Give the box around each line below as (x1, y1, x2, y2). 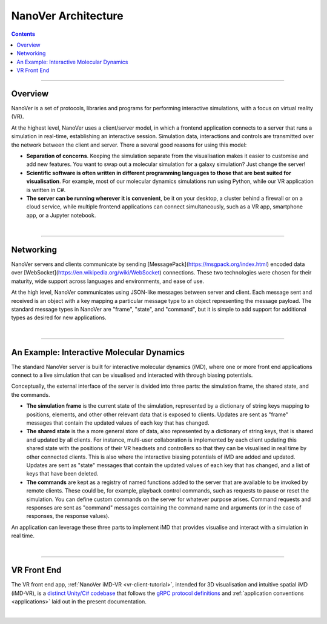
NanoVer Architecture (11, 9, 124, 22)
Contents (11, 30, 36, 38)
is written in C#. (26, 186, 66, 193)
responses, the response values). (26, 513, 110, 520)
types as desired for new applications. (11, 314, 107, 321)
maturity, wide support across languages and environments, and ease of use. (11, 277, 204, 285)
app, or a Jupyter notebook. (26, 211, 96, 219)
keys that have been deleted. (26, 470, 99, 477)
